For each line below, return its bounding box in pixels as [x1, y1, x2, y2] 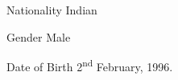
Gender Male [6, 28, 71, 45]
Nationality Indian [6, 2, 97, 18]
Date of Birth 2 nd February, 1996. [6, 56, 173, 74]
